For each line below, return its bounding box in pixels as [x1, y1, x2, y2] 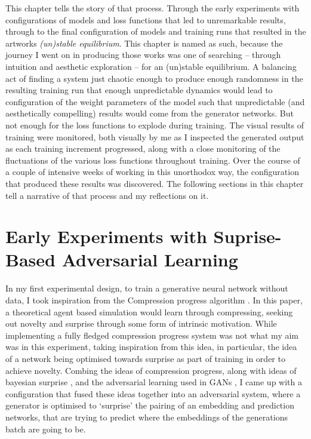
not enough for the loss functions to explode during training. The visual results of [5, 118, 304, 131]
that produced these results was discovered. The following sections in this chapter [5, 177, 304, 189]
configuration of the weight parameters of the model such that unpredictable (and [5, 95, 305, 108]
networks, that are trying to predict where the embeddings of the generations [5, 410, 288, 423]
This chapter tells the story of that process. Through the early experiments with [5, 2, 300, 14]
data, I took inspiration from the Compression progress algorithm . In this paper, [5, 294, 303, 306]
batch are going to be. [5, 422, 86, 435]
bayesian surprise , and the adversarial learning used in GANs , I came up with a [5, 376, 302, 388]
